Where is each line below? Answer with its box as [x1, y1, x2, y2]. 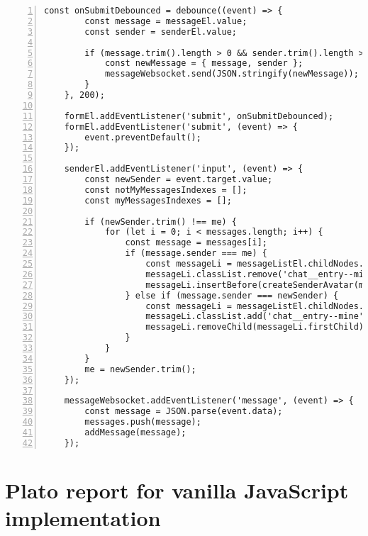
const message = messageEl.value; [84, 16, 247, 26]
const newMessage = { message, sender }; [104, 58, 303, 69]
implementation [5, 503, 161, 532]
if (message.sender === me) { [125, 248, 267, 259]
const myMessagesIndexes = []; [84, 195, 232, 206]
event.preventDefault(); [84, 132, 201, 143]
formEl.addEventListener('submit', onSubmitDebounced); [64, 111, 334, 121]
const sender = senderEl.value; [84, 26, 238, 37]
